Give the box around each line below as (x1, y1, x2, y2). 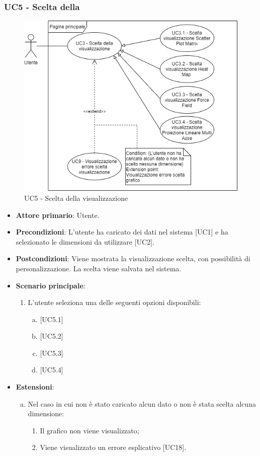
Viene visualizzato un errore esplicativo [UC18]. (40, 442, 187, 452)
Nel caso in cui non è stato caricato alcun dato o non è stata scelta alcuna (28, 398, 256, 409)
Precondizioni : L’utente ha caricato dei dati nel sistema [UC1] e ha (16, 226, 228, 237)
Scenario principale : (16, 280, 85, 290)
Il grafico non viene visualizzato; (40, 425, 139, 435)
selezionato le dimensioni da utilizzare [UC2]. (16, 236, 154, 247)
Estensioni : (16, 382, 54, 392)
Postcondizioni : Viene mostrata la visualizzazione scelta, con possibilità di (16, 253, 250, 264)
